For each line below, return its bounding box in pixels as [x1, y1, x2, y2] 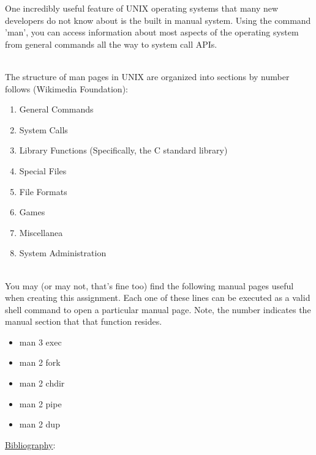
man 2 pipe [19, 397, 62, 410]
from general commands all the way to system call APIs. [5, 37, 217, 50]
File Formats [19, 185, 67, 198]
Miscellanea [19, 226, 63, 239]
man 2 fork [19, 356, 61, 369]
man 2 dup [19, 418, 60, 431]
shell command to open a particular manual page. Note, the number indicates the [5, 303, 311, 316]
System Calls [19, 123, 68, 136]
